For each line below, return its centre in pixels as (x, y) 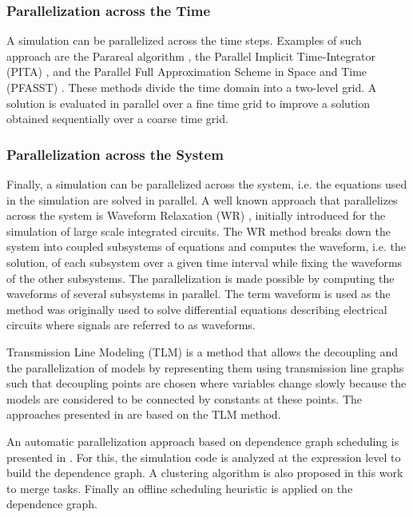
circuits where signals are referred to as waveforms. (131, 325)
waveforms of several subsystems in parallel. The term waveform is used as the (199, 294)
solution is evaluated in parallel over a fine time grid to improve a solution (188, 103)
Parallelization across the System (115, 154)
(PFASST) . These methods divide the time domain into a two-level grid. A (192, 87)
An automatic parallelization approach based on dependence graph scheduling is (203, 441)
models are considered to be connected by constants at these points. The (184, 398)
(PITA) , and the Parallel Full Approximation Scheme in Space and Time (187, 72)
